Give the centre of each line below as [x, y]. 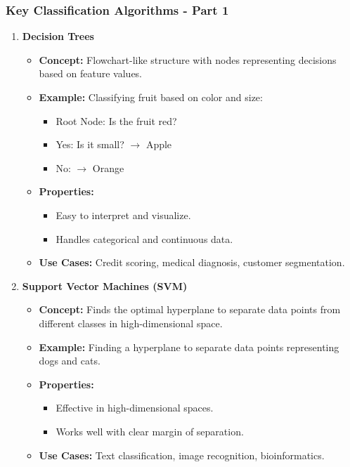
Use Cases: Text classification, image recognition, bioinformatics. [182, 455]
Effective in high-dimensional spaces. [135, 408]
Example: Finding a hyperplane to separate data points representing [189, 347]
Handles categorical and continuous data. [144, 238]
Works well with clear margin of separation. [150, 431]
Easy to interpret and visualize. [123, 215]
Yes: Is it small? [90, 144]
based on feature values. [91, 73]
